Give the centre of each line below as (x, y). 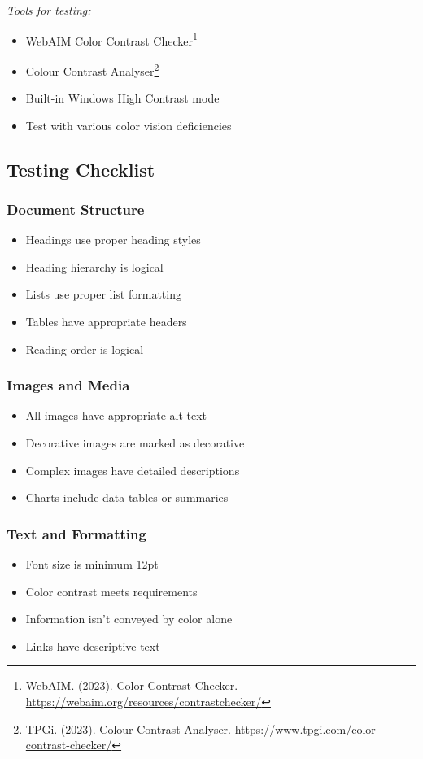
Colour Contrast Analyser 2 (92, 69)
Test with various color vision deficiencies (129, 125)
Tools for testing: (49, 10)
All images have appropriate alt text (116, 415)
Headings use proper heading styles (113, 240)
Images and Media (68, 385)
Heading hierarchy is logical (94, 266)
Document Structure (76, 209)
